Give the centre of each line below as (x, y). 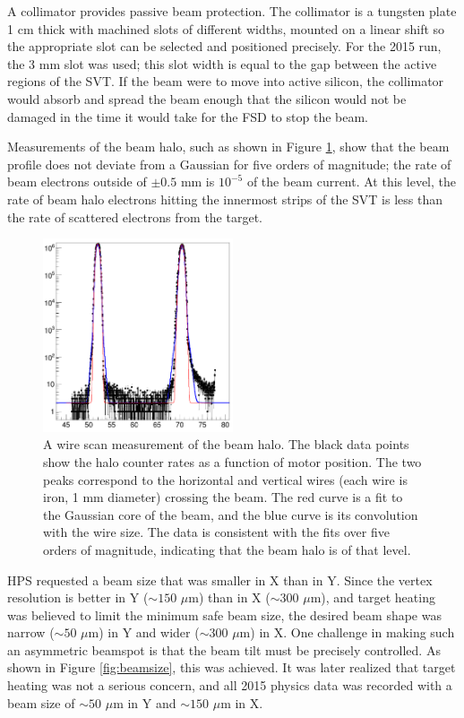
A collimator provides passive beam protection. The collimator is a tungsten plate (232, 11)
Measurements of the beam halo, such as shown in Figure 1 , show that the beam (228, 147)
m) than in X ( (229, 597)
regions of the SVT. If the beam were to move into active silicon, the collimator (226, 81)
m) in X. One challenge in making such (347, 632)
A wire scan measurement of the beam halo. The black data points (226, 444)
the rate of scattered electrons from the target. (135, 216)
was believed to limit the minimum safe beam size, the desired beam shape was (224, 614)
